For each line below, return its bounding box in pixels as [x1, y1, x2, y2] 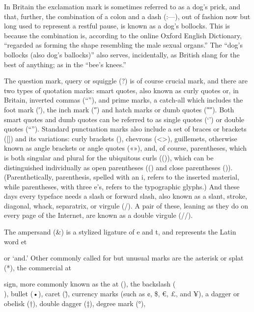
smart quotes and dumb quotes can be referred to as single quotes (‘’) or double [4, 114, 245, 124]
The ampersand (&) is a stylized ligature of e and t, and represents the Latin [4, 227, 236, 237]
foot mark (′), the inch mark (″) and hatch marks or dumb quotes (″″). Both [4, 104, 234, 114]
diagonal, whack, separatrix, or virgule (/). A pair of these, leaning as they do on [4, 200, 249, 210]
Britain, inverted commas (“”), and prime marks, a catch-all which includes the [4, 95, 243, 105]
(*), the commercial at [4, 262, 71, 272]
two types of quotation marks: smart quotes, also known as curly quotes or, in [4, 85, 239, 95]
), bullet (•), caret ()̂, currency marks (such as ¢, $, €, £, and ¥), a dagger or [4, 288, 240, 299]
